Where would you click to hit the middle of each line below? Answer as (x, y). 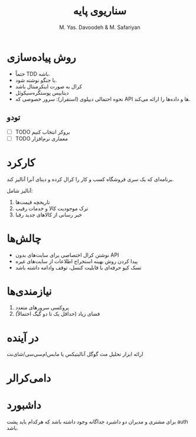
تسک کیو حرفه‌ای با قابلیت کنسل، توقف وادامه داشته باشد (78, 267)
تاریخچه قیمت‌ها (32, 202)
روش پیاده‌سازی (41, 57)
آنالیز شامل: (20, 190)
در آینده (23, 338)
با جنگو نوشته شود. (36, 80)
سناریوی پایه (100, 11)
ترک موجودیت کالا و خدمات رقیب (52, 208)
